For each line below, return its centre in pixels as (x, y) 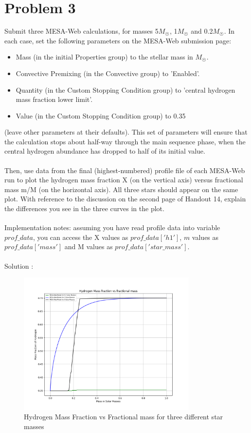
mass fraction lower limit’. (54, 99)
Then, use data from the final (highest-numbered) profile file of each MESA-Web (125, 170)
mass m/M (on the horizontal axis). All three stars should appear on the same (121, 189)
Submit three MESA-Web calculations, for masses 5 (81, 31)
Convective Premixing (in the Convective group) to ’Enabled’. (108, 73)
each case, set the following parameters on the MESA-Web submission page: (118, 40)
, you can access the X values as (81, 237)
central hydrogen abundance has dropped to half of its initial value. (105, 151)
